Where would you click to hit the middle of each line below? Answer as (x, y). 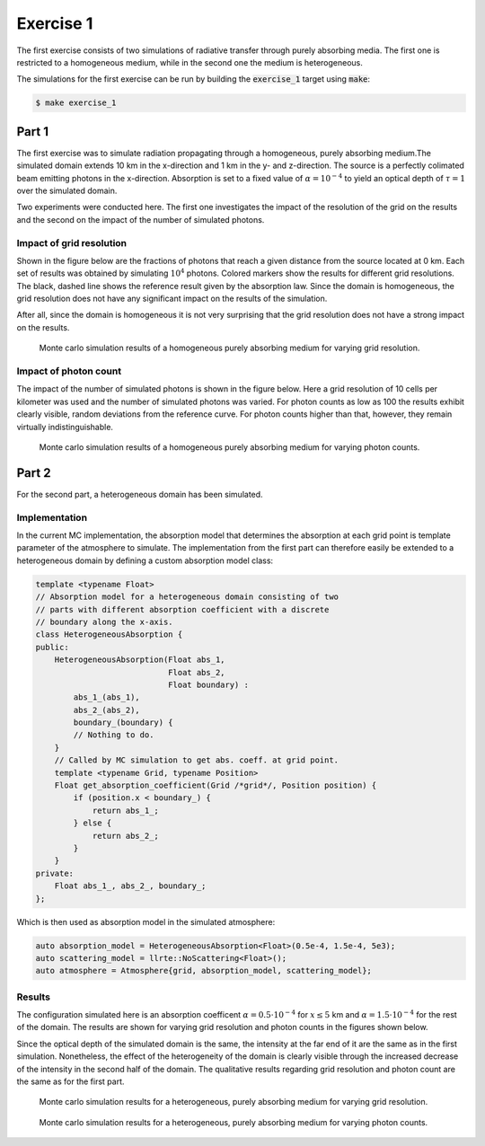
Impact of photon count (69, 371)
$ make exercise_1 (76, 103)
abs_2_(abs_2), (107, 710)
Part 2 (34, 473)
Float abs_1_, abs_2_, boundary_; (130, 886)
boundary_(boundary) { (123, 723)
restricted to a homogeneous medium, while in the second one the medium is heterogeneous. (190, 62)
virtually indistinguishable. (65, 427)
